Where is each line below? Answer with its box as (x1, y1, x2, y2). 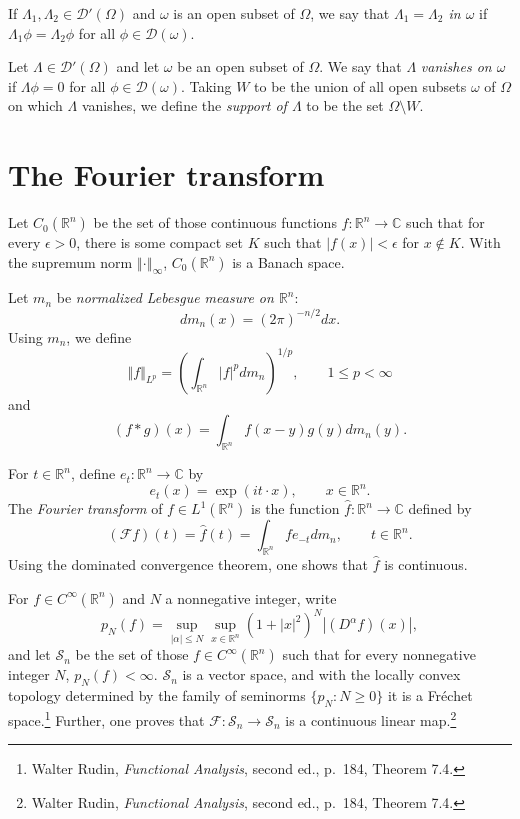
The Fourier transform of (8, 498, 163, 519)
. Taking (180, 75, 232, 96)
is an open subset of (173, 3, 295, 23)
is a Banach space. (232, 251, 345, 272)
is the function (251, 498, 340, 519)
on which (8, 95, 63, 116)
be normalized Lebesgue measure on (56, 287, 274, 308)
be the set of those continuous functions (93, 212, 337, 233)
